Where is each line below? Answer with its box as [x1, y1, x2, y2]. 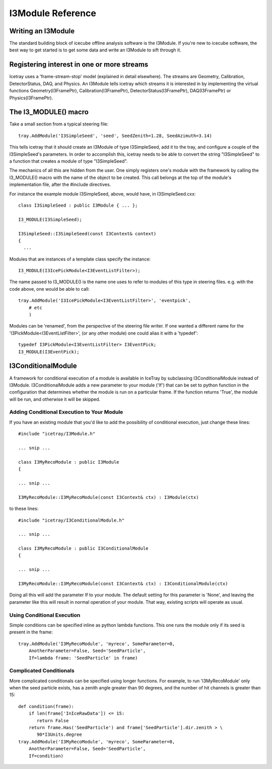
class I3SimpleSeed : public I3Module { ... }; [18, 202, 138, 208]
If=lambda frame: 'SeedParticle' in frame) [28, 655, 138, 661]
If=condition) [28, 753, 64, 758]
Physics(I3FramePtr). [9, 95, 53, 101]
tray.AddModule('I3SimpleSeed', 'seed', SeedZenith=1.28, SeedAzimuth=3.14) [18, 133, 213, 139]
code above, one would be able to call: [9, 286, 90, 292]
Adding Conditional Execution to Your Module [9, 409, 123, 416]
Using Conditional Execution [9, 611, 81, 618]
